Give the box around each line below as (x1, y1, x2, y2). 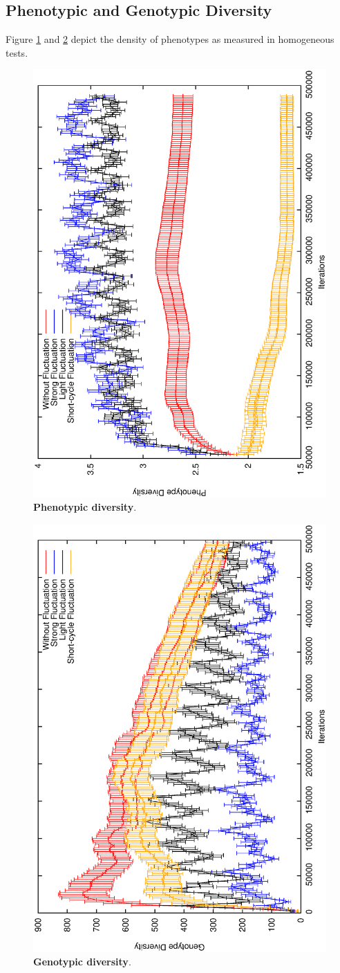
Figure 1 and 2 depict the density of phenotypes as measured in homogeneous (6, 32, 334, 46)
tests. (6, 45, 28, 60)
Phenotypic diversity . (33, 500, 137, 514)
